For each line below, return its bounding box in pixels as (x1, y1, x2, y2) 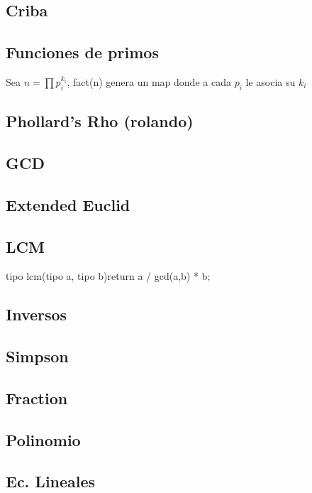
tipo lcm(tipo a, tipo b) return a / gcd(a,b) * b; (6, 269, 211, 283)
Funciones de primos (6, 41, 159, 63)
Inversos (6, 303, 67, 325)
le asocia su (245, 74, 296, 89)
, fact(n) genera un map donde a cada (67, 74, 231, 89)
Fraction (6, 386, 68, 408)
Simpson (6, 345, 69, 367)
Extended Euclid (6, 193, 130, 215)
